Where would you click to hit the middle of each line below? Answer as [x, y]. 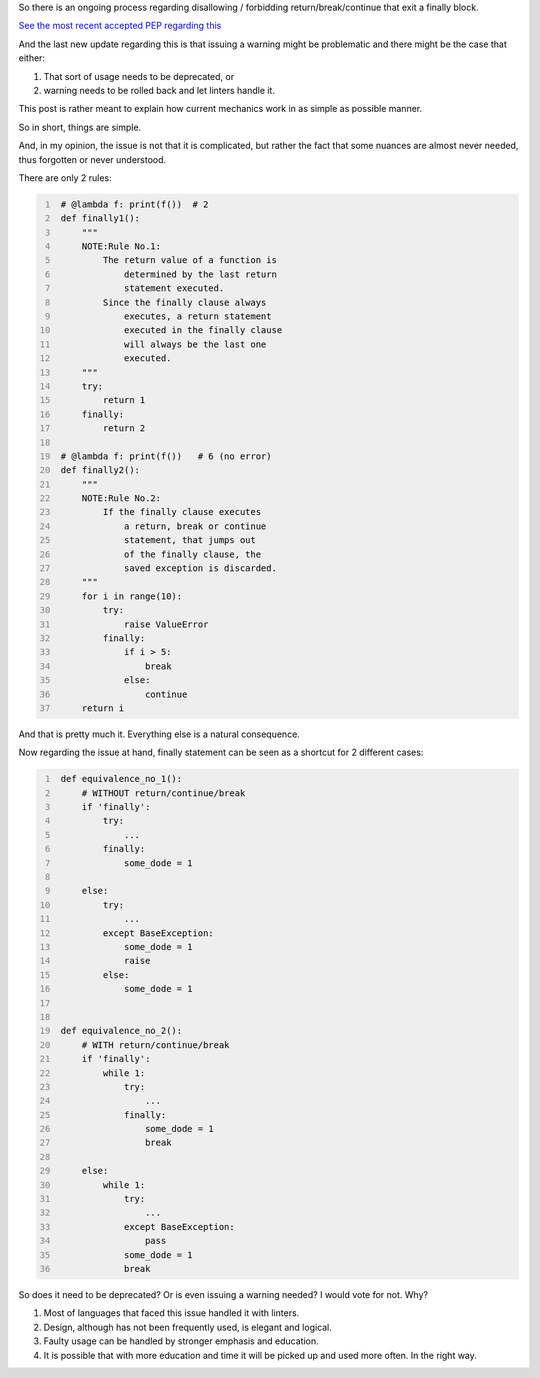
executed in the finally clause [203, 330]
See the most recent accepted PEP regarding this [120, 26]
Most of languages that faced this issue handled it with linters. [171, 1313]
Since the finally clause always [184, 302]
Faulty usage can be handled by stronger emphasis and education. [181, 1341]
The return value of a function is [189, 260]
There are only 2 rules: [65, 177]
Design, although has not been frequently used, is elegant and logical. [187, 1327]
